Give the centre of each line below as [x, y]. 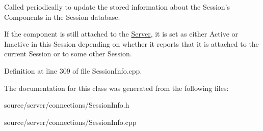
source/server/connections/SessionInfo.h [67, 105]
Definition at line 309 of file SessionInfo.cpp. [73, 70]
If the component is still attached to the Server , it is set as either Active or [121, 34]
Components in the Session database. [62, 17]
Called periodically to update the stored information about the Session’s [117, 7]
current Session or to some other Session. [68, 54]
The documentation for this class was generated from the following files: [116, 88]
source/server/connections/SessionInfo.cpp [70, 122]
